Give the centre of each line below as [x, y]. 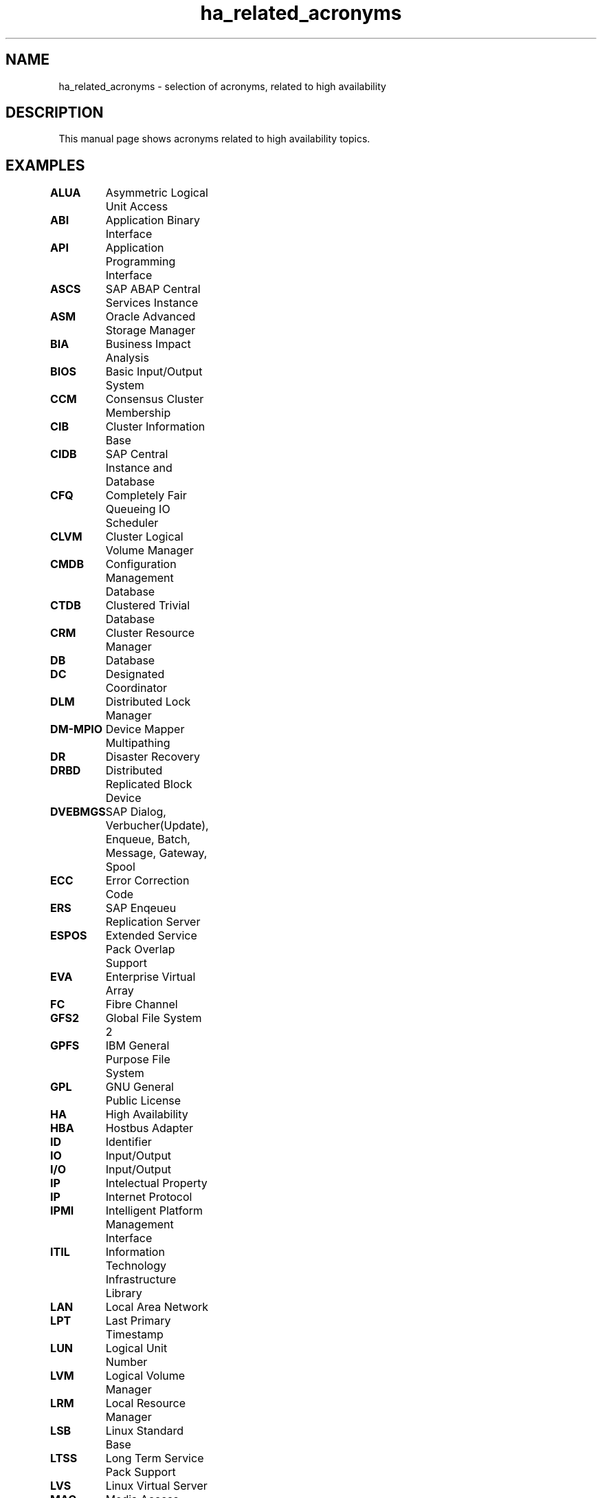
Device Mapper [145, 729]
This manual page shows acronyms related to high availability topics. [214, 139]
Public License [143, 1101]
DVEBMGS [78, 812]
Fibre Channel [142, 1005]
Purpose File [138, 1060]
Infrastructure [141, 1280]
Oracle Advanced [150, 317]
